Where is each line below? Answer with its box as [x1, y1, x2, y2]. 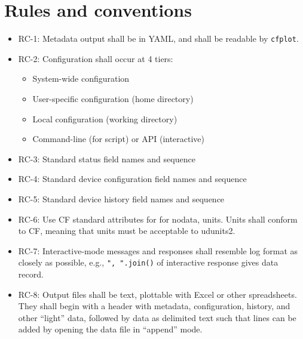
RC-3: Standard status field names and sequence [18, 152, 195, 165]
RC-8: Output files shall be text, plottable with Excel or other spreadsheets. [18, 288, 297, 300]
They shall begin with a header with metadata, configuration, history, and [18, 300, 290, 312]
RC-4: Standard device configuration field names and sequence [18, 172, 247, 185]
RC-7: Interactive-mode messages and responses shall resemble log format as [18, 244, 298, 257]
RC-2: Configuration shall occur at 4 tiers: [18, 52, 173, 64]
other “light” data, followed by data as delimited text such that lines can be [18, 311, 296, 323]
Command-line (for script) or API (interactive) [32, 132, 205, 145]
